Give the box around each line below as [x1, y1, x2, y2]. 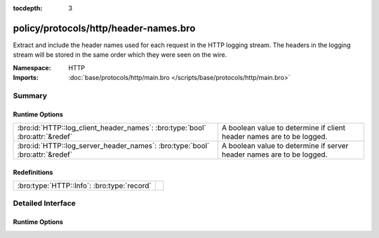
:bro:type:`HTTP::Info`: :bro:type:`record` [17, 181, 152, 191]
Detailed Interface [13, 199, 77, 209]
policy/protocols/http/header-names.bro [13, 22, 196, 34]
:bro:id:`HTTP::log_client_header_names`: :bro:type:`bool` [17, 123, 207, 133]
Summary [13, 91, 48, 100]
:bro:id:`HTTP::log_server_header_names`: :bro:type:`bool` [17, 141, 210, 151]
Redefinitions [13, 168, 53, 176]
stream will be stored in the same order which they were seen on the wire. [13, 51, 227, 59]
